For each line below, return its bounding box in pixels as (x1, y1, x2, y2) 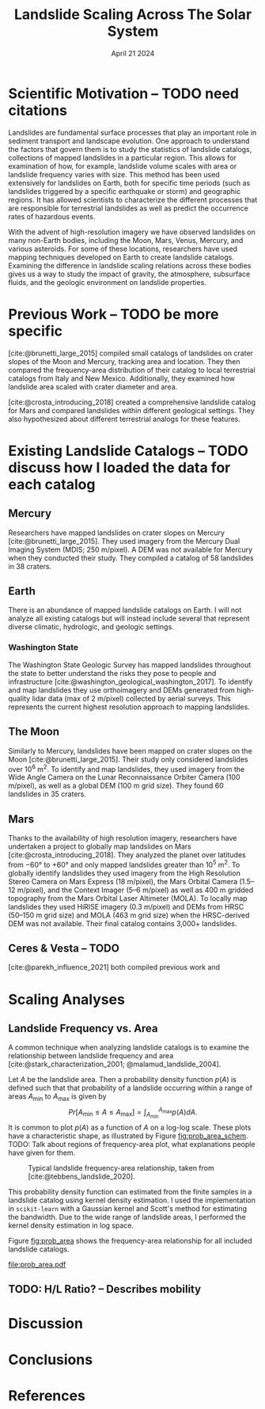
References (8, 1387, 85, 1405)
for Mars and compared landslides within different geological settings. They (8, 405, 255, 415)
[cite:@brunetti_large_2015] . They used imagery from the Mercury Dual (8, 536, 240, 545)
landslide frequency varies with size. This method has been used (8, 169, 220, 179)
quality (8, 693, 31, 703)
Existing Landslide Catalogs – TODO (8, 442, 249, 460)
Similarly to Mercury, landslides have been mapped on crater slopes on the (8, 746, 253, 755)
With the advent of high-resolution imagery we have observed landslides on (8, 227, 256, 237)
